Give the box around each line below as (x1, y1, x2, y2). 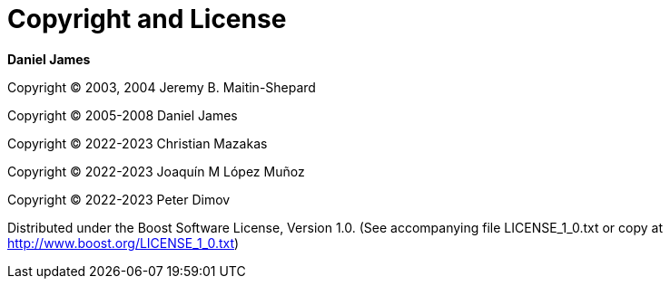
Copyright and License (7, 4, 287, 34)
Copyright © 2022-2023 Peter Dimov (7, 191, 231, 207)
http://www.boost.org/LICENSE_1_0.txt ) (7, 234, 240, 251)
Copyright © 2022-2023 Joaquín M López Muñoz (7, 163, 305, 179)
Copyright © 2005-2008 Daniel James (7, 107, 238, 123)
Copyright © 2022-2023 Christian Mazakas (7, 135, 268, 151)
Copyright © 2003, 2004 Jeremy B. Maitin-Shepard (7, 79, 316, 95)
